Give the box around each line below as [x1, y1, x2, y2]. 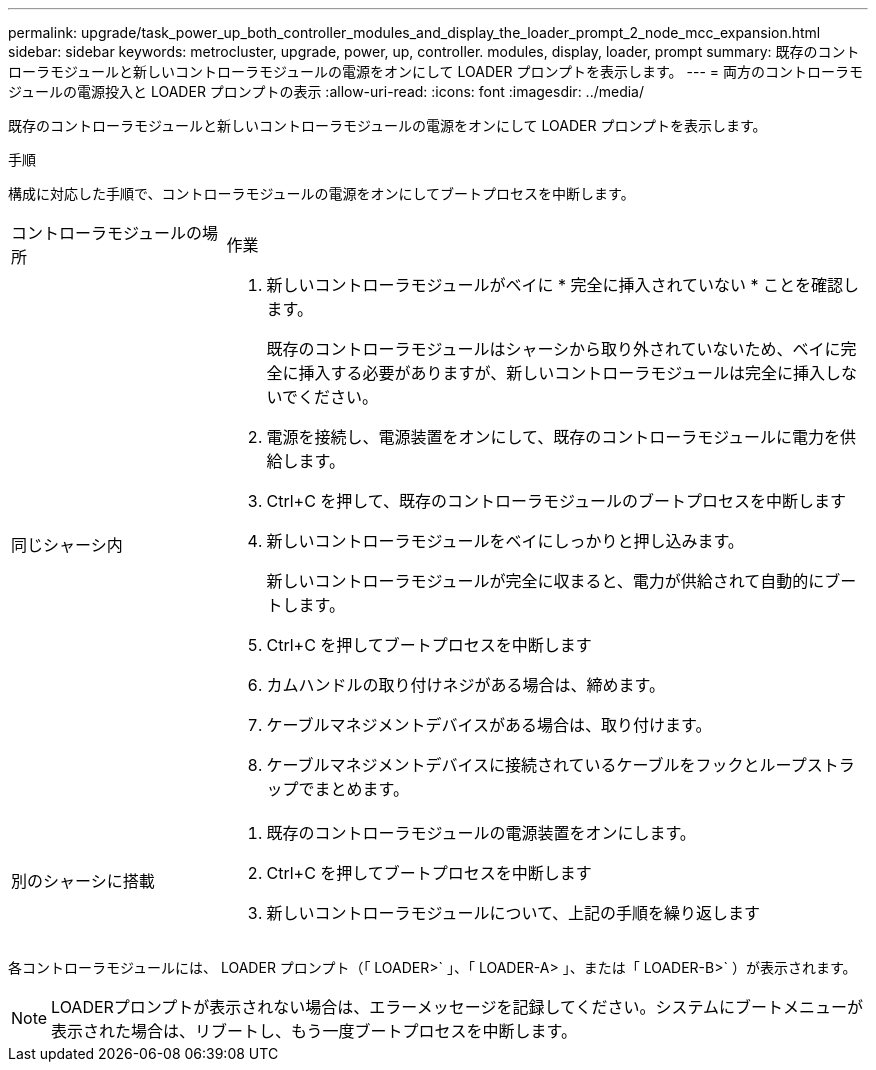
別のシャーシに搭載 [11, 871, 155, 891]
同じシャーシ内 [11, 535, 123, 555]
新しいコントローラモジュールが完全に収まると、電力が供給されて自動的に [266, 571, 825, 591]
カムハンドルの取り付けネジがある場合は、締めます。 [266, 675, 665, 695]
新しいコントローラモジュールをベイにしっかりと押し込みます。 [266, 531, 744, 551]
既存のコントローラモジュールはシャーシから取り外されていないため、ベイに [266, 339, 841, 359]
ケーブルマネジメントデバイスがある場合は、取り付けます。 [266, 715, 712, 735]
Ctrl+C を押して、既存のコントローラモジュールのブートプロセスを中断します [266, 491, 846, 511]
